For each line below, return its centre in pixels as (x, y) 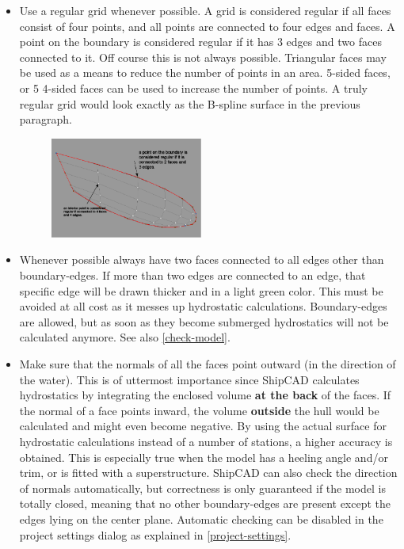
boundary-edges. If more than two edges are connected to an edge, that (192, 275)
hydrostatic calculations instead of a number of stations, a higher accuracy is (206, 441)
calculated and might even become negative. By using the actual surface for (203, 426)
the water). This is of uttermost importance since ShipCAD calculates (189, 379)
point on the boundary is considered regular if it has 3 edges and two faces (200, 42)
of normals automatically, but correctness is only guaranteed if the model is (202, 488)
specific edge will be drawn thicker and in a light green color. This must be (201, 290)
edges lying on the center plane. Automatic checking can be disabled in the (201, 518)
